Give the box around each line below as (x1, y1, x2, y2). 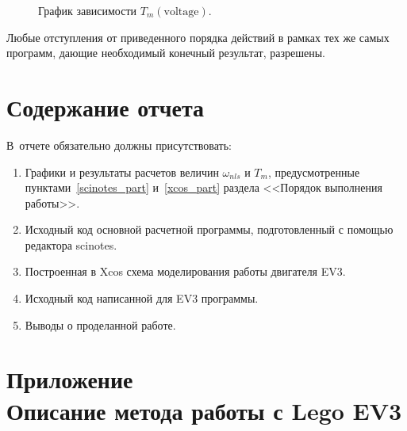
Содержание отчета (6, 90, 204, 123)
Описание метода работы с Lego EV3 (6, 394, 402, 426)
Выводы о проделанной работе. (25, 316, 176, 333)
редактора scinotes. (25, 236, 117, 253)
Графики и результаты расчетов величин (25, 163, 219, 180)
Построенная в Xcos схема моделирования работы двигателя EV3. (25, 263, 346, 280)
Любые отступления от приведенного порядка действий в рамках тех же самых (6, 29, 390, 45)
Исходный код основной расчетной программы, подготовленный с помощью (25, 221, 394, 238)
